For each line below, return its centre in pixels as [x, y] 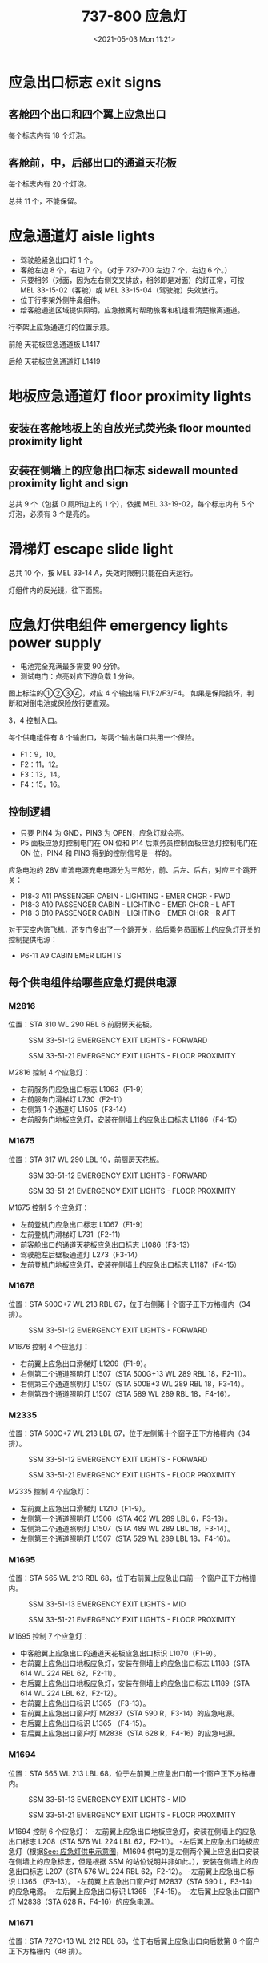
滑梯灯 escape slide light [91, 549]
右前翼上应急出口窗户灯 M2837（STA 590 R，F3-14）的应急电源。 [130, 1713]
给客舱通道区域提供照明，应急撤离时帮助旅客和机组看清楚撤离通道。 [132, 310]
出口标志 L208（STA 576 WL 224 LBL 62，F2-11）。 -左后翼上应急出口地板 [131, 1841]
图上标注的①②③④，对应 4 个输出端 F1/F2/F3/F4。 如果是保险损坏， [128, 693]
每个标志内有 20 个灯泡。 [50, 183]
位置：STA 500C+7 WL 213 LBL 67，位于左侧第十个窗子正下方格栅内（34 [129, 1433]
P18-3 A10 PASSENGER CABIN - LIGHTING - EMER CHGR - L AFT [128, 904]
